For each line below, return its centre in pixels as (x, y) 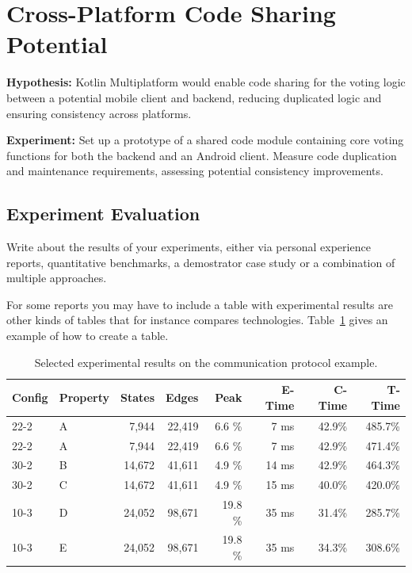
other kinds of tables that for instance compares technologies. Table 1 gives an (197, 320)
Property (84, 397)
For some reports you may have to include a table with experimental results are (200, 304)
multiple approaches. (57, 278)
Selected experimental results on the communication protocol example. (206, 362)
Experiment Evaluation (103, 214)
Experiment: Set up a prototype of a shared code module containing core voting (205, 140)
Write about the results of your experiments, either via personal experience (189, 247)
